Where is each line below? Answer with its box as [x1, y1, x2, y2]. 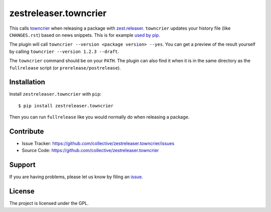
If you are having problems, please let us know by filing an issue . [9, 174, 143, 180]
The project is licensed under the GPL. [9, 200, 89, 206]
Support [9, 161, 36, 169]
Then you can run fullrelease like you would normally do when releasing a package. [9, 114, 190, 120]
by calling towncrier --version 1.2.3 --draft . [9, 48, 119, 54]
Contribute [9, 127, 44, 135]
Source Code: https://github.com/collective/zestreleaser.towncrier [22, 148, 159, 154]
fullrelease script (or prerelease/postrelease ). [9, 64, 121, 70]
